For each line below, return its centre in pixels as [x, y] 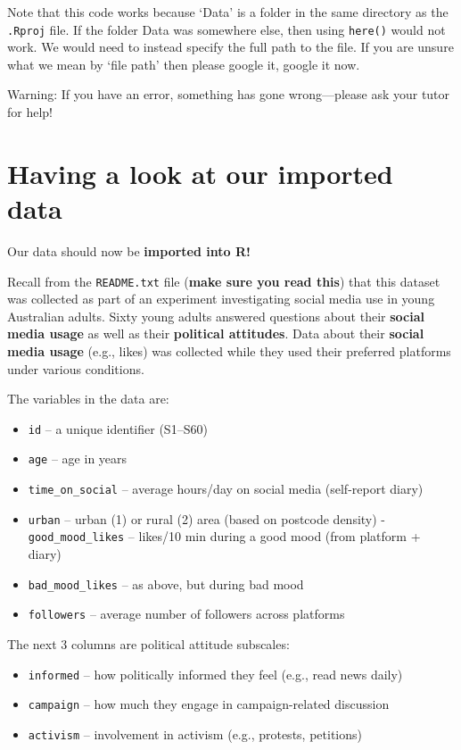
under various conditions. [76, 368]
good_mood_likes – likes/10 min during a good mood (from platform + [224, 536]
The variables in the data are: [88, 399]
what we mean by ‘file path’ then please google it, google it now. [184, 64]
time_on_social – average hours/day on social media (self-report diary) [226, 489]
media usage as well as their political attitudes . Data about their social [216, 333]
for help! [30, 112]
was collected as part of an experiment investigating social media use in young [221, 299]
